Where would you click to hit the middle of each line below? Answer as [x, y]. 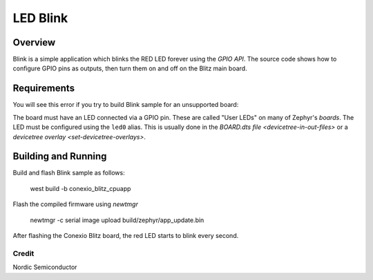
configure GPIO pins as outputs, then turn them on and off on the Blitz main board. [130, 68]
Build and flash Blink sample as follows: [69, 173]
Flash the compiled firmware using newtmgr [75, 204]
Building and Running [60, 156]
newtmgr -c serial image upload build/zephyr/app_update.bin [117, 220]
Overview [34, 42]
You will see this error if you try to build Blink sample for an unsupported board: [126, 105]
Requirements [44, 89]
